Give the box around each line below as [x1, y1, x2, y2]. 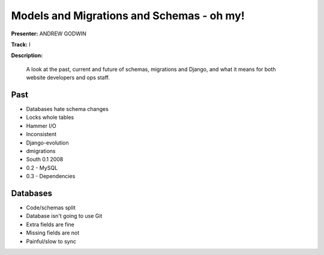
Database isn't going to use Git [26, 212, 103, 220]
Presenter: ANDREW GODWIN [11, 30, 87, 37]
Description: [11, 52, 43, 59]
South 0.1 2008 [26, 156, 64, 163]
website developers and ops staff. [26, 74, 110, 81]
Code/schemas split [26, 204, 76, 211]
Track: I [11, 41, 31, 48]
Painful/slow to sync [26, 238, 76, 245]
